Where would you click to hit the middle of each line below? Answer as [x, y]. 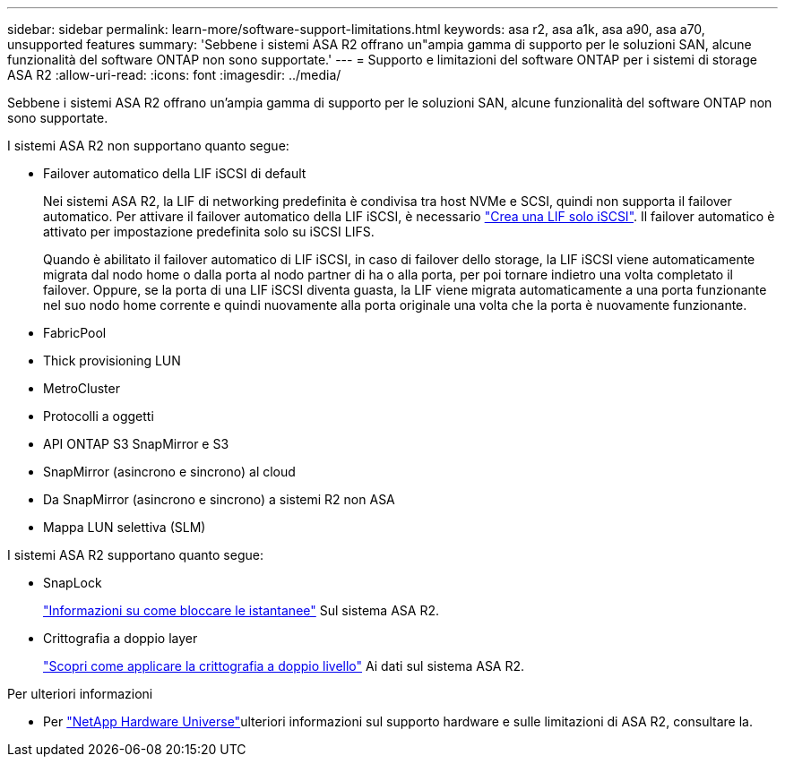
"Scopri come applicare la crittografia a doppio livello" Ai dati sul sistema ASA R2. [284, 666]
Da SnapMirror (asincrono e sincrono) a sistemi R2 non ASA [219, 499]
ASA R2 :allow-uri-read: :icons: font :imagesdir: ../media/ [174, 75]
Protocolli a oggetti [99, 416]
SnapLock [73, 583]
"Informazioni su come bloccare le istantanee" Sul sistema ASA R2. [241, 610]
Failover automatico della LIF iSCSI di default [175, 173]
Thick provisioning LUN [112, 361]
